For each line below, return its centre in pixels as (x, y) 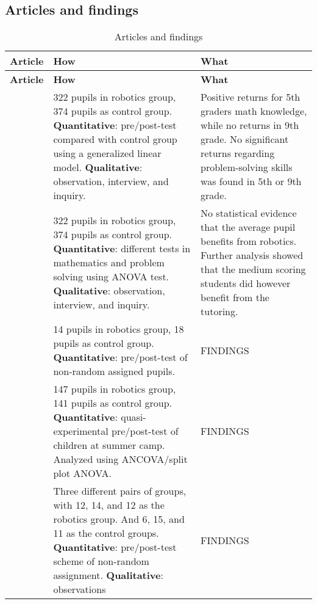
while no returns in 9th (250, 125)
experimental (81, 431)
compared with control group (115, 139)
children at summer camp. (109, 445)
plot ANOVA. (83, 473)
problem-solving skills (247, 167)
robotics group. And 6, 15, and (119, 519)
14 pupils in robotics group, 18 (119, 329)
